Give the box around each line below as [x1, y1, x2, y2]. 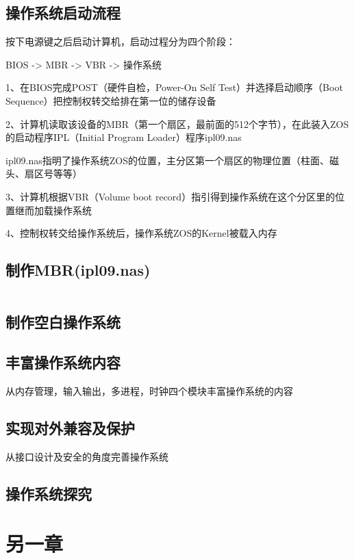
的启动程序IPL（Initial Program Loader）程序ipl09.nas [5, 130, 242, 144]
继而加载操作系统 [14, 203, 92, 217]
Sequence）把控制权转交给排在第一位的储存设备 [5, 93, 216, 107]
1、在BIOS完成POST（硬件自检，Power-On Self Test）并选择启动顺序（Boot [5, 80, 343, 94]
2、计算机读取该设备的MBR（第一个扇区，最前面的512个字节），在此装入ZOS [5, 116, 349, 131]
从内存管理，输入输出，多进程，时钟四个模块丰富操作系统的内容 [5, 383, 293, 398]
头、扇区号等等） [5, 166, 82, 181]
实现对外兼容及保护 [5, 417, 135, 438]
